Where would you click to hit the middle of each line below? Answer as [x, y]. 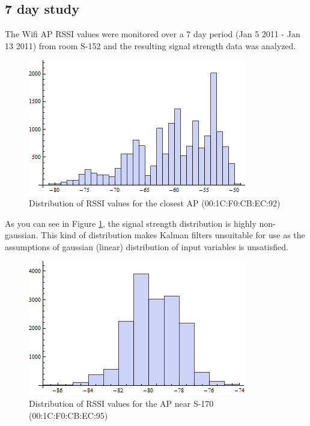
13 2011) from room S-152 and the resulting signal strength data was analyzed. [150, 45]
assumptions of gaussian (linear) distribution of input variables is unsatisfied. [147, 246]
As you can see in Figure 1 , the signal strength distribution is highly [131, 223]
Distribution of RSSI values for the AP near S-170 [121, 403]
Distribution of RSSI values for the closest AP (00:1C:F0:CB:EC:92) [155, 202]
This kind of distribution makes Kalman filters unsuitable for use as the [173, 235]
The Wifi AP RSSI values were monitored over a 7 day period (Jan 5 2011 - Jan [153, 34]
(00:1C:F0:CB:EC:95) [68, 415]
